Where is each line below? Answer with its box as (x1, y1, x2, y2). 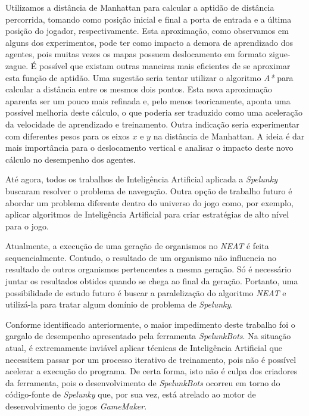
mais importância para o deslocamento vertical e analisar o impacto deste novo (5, 141, 294, 154)
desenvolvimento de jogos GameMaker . (5, 400, 147, 412)
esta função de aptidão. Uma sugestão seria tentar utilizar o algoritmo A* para (5, 71, 294, 83)
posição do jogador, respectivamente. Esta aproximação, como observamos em (5, 24, 289, 37)
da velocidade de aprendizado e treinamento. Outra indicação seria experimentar (5, 117, 299, 130)
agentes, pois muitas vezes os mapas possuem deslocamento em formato (5, 48, 267, 60)
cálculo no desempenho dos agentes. (5, 153, 136, 165)
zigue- (269, 48, 291, 60)
